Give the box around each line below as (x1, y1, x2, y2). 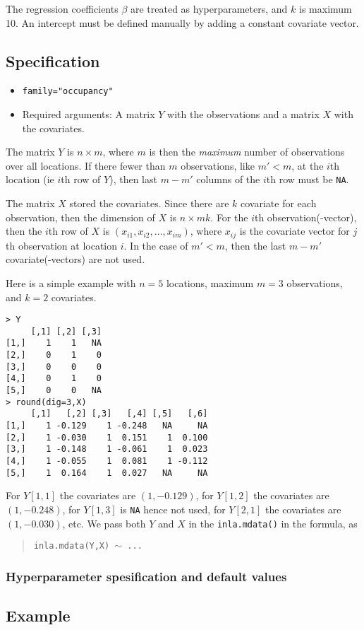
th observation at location (6, 238, 118, 252)
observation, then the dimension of (6, 209, 155, 224)
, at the (291, 158, 324, 173)
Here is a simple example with (6, 275, 136, 290)
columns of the (196, 172, 260, 187)
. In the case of (123, 238, 188, 252)
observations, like (181, 158, 255, 173)
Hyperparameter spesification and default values (6, 567, 287, 585)
